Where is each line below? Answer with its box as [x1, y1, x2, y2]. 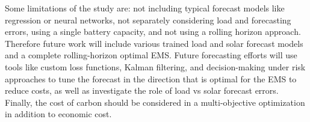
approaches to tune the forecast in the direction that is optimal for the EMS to [5, 72, 297, 85]
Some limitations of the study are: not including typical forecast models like [5, 2, 285, 14]
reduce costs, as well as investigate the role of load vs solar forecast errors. [5, 84, 279, 97]
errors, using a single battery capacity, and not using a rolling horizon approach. [5, 25, 301, 38]
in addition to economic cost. [5, 108, 112, 120]
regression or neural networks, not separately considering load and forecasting [5, 13, 291, 26]
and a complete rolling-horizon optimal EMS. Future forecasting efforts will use [5, 49, 297, 61]
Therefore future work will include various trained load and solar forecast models [5, 37, 303, 49]
